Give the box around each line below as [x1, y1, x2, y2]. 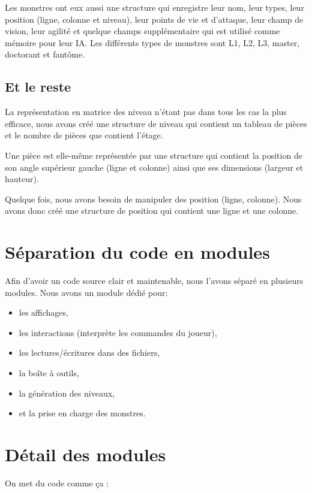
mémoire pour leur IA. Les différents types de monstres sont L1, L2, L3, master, [5, 36, 300, 49]
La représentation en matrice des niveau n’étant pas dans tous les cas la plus [5, 105, 287, 118]
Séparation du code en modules [5, 240, 270, 264]
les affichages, [19, 306, 68, 319]
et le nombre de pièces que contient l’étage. [5, 129, 163, 141]
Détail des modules [5, 441, 166, 466]
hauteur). [5, 173, 39, 185]
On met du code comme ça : [5, 476, 109, 489]
